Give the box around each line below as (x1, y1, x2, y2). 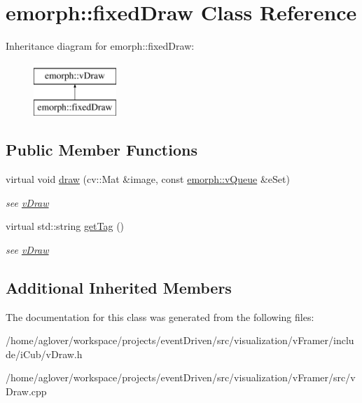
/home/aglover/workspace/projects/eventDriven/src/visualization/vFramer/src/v (6, 370, 356, 385)
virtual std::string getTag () (6, 219, 125, 233)
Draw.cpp (6, 384, 47, 399)
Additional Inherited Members (6, 276, 232, 298)
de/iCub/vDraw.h (6, 346, 83, 361)
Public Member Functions (6, 139, 197, 160)
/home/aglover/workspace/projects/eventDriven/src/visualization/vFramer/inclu (6, 333, 354, 348)
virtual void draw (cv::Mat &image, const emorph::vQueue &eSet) (6, 172, 290, 186)
